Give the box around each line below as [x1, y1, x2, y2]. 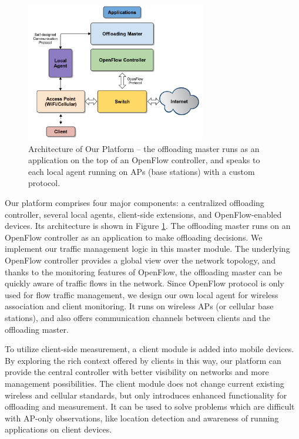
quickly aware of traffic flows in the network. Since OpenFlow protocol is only [5, 277, 284, 289]
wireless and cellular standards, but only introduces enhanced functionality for [5, 389, 287, 401]
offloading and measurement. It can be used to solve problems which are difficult [5, 400, 295, 413]
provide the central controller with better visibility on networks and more [5, 366, 269, 378]
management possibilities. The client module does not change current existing [5, 377, 284, 389]
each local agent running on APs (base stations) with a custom [28, 165, 255, 177]
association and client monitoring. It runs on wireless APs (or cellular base [5, 300, 274, 312]
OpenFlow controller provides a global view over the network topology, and [5, 254, 276, 266]
